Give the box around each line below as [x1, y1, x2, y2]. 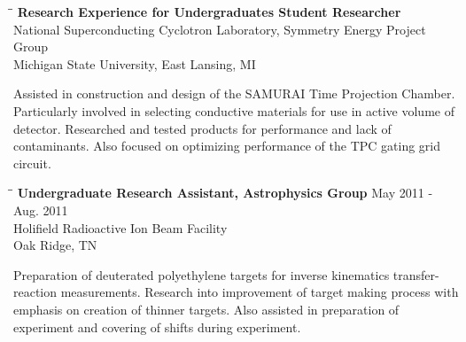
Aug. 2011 [13, 200, 68, 219]
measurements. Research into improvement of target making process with [60, 283, 459, 301]
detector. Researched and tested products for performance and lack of [13, 119, 392, 137]
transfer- [392, 265, 439, 284]
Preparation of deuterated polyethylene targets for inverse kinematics [13, 265, 390, 284]
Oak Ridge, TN [13, 236, 97, 254]
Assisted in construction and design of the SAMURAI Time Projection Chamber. [13, 84, 455, 103]
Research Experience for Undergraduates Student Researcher [17, 3, 401, 20]
